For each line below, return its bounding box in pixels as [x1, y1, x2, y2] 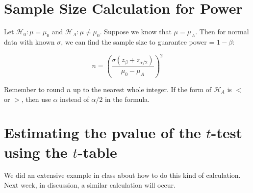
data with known [4, 36, 55, 47]
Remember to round [4, 84, 65, 94]
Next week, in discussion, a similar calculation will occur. [4, 180, 176, 190]
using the [4, 142, 68, 162]
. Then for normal [195, 26, 249, 37]
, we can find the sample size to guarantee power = [61, 36, 215, 47]
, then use [21, 94, 51, 104]
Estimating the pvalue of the [4, 122, 201, 143]
